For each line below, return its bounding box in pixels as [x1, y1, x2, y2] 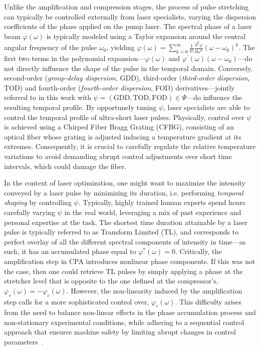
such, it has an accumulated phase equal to [4, 246, 136, 256]
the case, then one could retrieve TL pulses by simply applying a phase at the [4, 265, 243, 276]
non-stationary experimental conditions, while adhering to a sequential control [4, 316, 244, 327]
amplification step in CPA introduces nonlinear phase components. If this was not [4, 255, 255, 266]
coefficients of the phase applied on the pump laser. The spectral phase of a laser [4, 21, 252, 31]
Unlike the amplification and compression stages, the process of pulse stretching [4, 1, 249, 11]
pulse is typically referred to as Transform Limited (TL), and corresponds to [4, 226, 239, 237]
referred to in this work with [4, 92, 92, 102]
